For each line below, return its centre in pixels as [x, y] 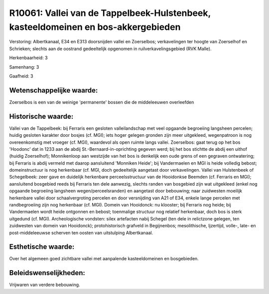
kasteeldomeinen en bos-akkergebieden [95, 27]
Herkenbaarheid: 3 [28, 58]
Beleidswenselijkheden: [47, 273]
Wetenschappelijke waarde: [54, 90]
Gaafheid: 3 [21, 76]
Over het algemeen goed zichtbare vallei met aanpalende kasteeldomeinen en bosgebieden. [104, 259]
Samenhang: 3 [24, 67]
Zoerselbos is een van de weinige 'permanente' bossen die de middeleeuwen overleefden [102, 102]
